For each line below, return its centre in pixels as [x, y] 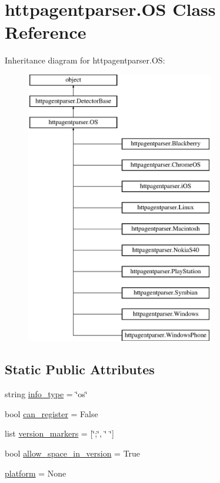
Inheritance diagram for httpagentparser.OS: [85, 60]
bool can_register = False [51, 413]
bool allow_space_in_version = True [73, 453]
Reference [46, 32]
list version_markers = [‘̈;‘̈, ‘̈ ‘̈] [59, 433]
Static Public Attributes [80, 369]
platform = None [36, 473]
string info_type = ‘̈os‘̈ [46, 394]
